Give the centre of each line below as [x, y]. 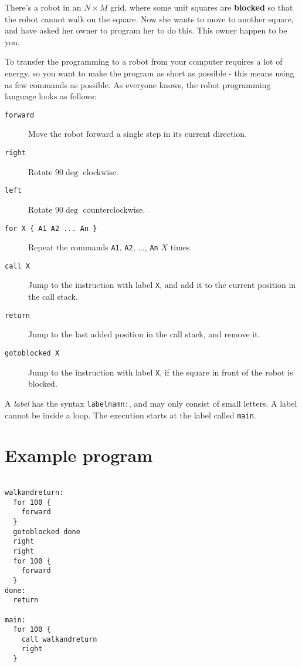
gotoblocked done [47, 532]
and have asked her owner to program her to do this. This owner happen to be [146, 30]
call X [17, 266]
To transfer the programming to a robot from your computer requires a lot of [144, 61]
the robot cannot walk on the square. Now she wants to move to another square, [149, 19]
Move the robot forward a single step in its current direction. [138, 134]
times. [181, 247]
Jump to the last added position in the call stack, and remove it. [144, 334]
